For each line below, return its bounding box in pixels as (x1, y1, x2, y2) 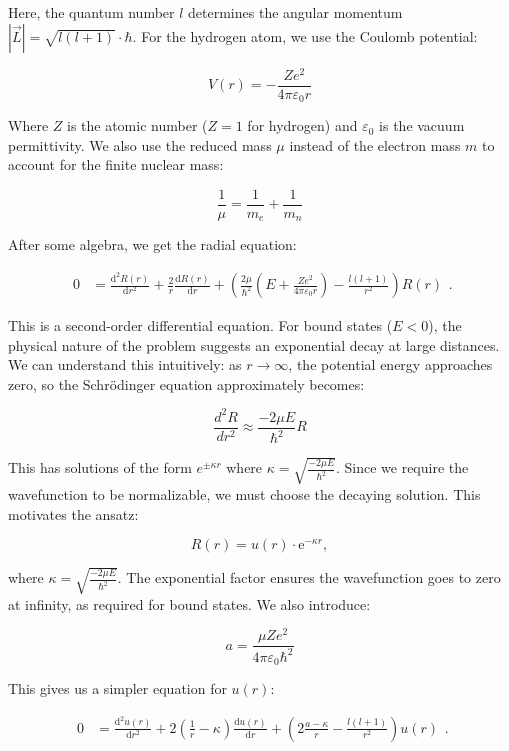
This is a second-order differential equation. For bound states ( (8, 315, 393, 336)
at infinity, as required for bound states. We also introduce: (8, 593, 371, 614)
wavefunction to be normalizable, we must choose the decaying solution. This (8, 483, 481, 504)
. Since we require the (335, 457, 469, 478)
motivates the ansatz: (8, 503, 139, 524)
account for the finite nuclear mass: (8, 154, 224, 175)
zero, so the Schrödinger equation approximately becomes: (8, 373, 365, 394)
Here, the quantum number (8, 2, 175, 22)
